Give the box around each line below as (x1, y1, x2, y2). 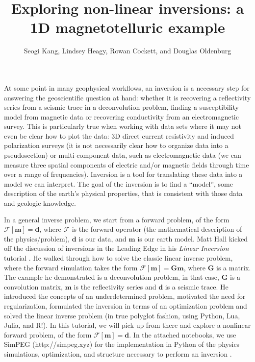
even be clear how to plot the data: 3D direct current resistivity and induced (4, 130, 234, 141)
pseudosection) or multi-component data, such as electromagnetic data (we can (4, 150, 241, 160)
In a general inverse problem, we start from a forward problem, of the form (4, 214, 229, 224)
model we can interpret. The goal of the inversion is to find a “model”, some (4, 178, 233, 189)
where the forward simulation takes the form (4, 262, 138, 272)
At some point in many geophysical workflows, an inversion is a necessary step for (4, 82, 250, 93)
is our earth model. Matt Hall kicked (137, 233, 248, 243)
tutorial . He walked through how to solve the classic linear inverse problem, (4, 253, 233, 263)
